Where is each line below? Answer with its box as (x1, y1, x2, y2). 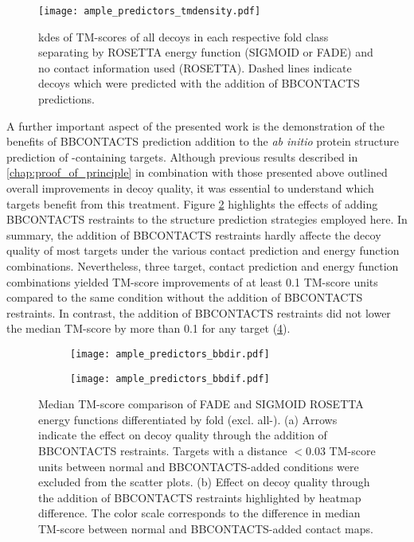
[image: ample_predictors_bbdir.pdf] (70, 348, 270, 360)
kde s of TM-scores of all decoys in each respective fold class (38, 28, 329, 45)
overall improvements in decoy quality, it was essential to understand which (6, 180, 374, 196)
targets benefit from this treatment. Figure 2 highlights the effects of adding (6, 195, 378, 212)
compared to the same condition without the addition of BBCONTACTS (6, 289, 363, 306)
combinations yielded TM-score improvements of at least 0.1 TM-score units (6, 273, 378, 290)
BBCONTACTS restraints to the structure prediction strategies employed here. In (6, 211, 408, 228)
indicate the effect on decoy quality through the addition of (38, 427, 327, 443)
